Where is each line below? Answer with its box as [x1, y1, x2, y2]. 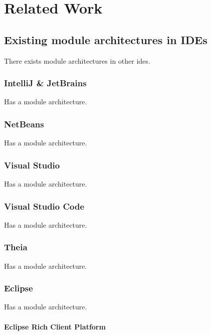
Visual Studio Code [4, 200, 85, 212]
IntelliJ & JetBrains [4, 77, 87, 89]
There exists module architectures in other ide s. [4, 55, 150, 66]
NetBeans [4, 117, 44, 130]
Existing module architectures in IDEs [4, 32, 207, 47]
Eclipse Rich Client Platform [4, 321, 106, 331]
